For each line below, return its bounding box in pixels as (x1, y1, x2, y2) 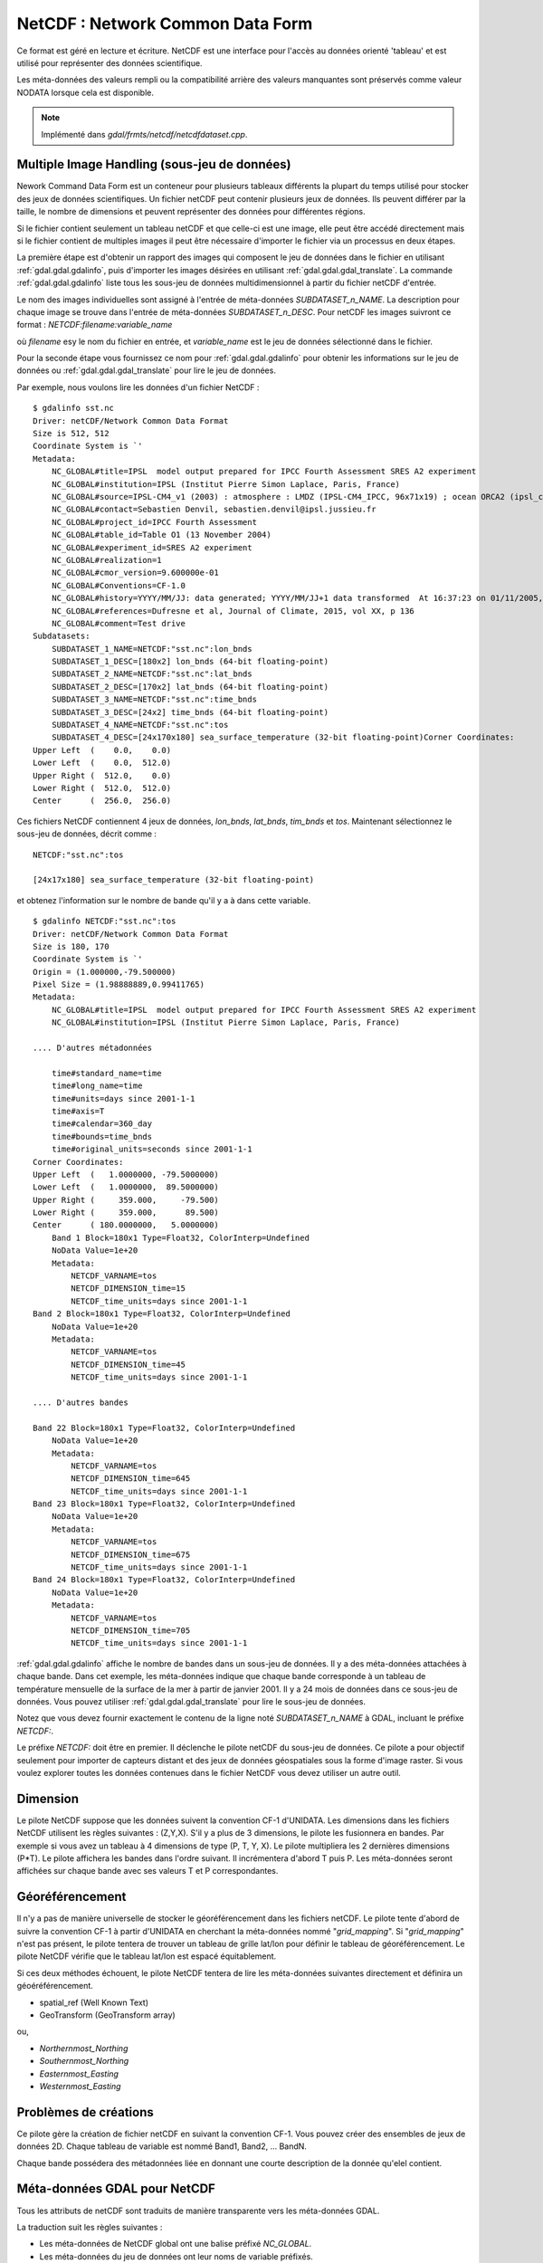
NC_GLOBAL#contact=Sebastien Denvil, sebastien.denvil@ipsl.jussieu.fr (51, 504, 376, 515)
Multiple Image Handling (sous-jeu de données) (16, 157, 291, 172)
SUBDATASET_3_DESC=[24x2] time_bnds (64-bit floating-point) (51, 707, 329, 717)
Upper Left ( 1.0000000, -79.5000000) (33, 1169, 219, 1179)
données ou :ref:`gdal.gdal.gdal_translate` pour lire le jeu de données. (16, 365, 276, 376)
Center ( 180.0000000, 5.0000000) (33, 1220, 219, 1230)
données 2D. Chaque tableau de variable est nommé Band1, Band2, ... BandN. (16, 2141, 308, 2152)
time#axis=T (51, 1105, 105, 1116)
